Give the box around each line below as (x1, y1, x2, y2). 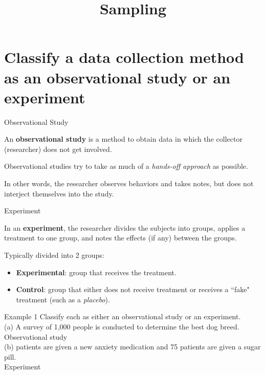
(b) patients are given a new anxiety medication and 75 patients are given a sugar (4, 341, 261, 352)
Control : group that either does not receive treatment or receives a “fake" (16, 284, 250, 295)
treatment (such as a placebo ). (16, 294, 110, 304)
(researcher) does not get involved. (4, 143, 112, 154)
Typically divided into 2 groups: (4, 250, 104, 260)
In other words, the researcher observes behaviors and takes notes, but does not (4, 178, 254, 189)
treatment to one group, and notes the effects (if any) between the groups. (4, 232, 237, 243)
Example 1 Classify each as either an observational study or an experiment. (4, 311, 241, 322)
